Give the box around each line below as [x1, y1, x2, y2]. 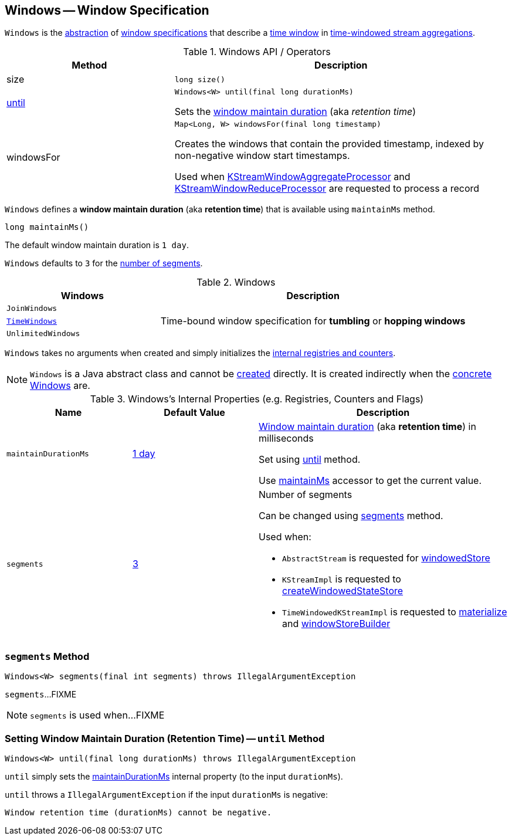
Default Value [164, 407, 225, 419]
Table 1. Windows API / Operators [183, 46, 331, 58]
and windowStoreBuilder [282, 618, 391, 630]
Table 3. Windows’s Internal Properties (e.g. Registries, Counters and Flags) [90, 393, 424, 405]
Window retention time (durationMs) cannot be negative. [5, 807, 272, 817]
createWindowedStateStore [282, 585, 404, 597]
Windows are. [30, 380, 90, 392]
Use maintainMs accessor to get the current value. [259, 475, 482, 487]
